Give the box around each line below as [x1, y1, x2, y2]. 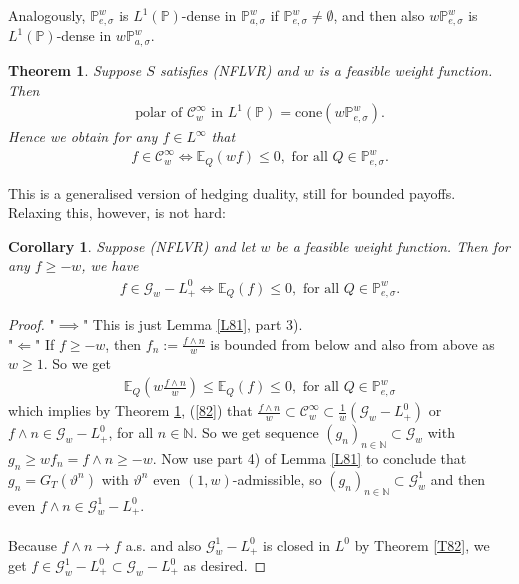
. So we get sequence [193, 422, 319, 443]
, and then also [333, 5, 425, 25]
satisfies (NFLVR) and [159, 59, 299, 80]
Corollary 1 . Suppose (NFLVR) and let [8, 235, 256, 256]
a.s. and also [125, 534, 202, 555]
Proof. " [8, 314, 55, 335]
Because [8, 534, 57, 555]
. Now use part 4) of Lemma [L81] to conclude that [152, 447, 467, 468]
